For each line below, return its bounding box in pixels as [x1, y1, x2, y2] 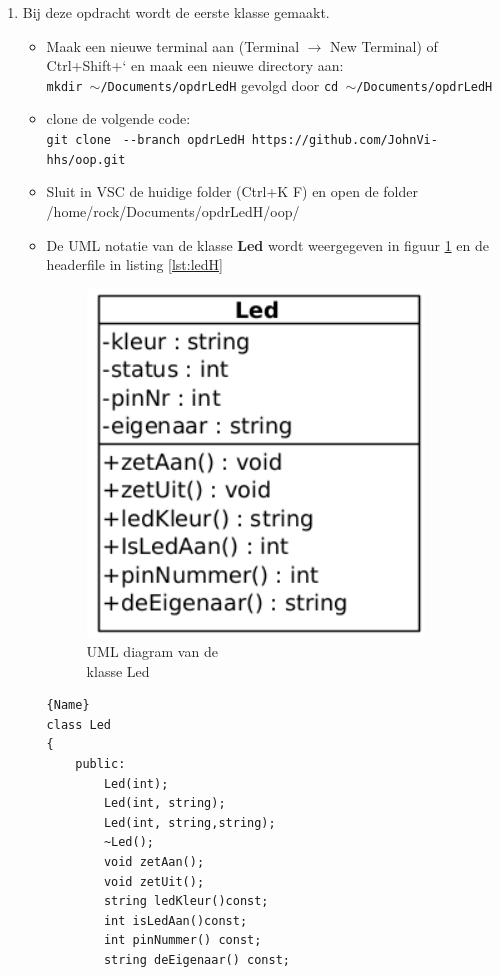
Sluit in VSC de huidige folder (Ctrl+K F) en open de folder [46, 181, 418, 202]
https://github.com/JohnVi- [251, 133, 438, 148]
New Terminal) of [330, 35, 438, 56]
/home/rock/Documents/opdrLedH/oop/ [46, 200, 300, 221]
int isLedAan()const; [103, 913, 248, 928]
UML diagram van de [86, 641, 218, 662]
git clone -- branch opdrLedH [46, 133, 245, 148]
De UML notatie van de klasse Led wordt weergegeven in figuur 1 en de [46, 234, 489, 255]
